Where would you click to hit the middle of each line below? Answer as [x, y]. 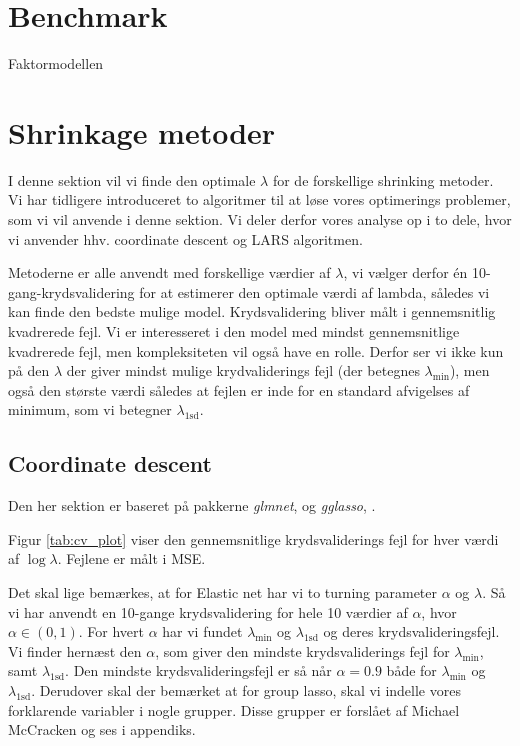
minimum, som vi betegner [90, 409]
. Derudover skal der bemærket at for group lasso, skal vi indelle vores [246, 689]
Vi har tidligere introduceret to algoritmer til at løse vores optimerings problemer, [259, 199]
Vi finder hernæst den [75, 650]
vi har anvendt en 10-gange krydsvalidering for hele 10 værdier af [208, 611]
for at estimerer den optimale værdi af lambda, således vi [314, 291]
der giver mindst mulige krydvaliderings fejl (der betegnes [243, 370]
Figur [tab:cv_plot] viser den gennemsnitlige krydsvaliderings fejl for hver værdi [253, 538]
